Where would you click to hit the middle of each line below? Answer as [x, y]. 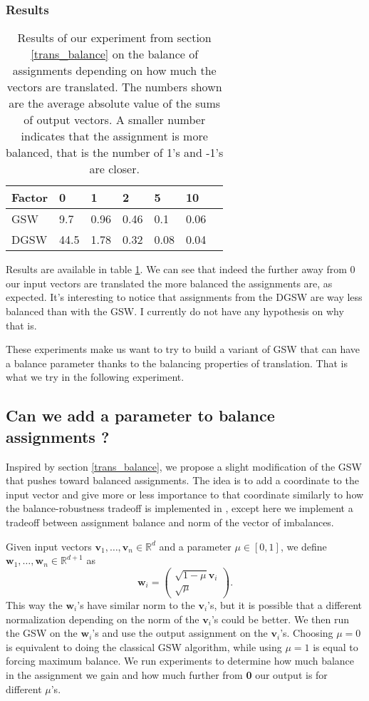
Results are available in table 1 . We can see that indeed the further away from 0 [181, 269]
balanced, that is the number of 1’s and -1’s [115, 153]
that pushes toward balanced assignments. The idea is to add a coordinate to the [182, 480]
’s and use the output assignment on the [180, 633]
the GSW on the [42, 633]
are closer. [114, 169]
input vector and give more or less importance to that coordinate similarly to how [185, 494]
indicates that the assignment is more [114, 136]
